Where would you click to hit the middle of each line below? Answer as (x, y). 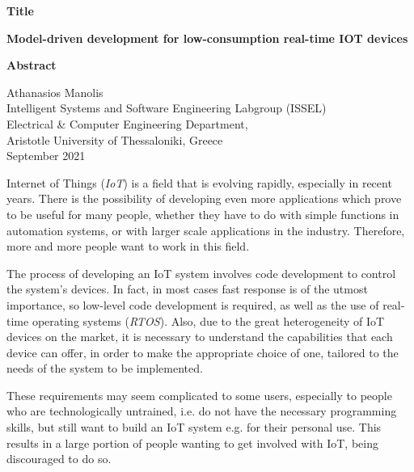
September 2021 (46, 156)
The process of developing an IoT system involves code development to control (201, 273)
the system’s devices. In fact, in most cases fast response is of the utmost (187, 289)
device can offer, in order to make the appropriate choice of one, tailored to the (203, 352)
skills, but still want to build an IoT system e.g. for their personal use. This (194, 427)
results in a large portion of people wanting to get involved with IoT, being (192, 442)
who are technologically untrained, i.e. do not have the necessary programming (202, 411)
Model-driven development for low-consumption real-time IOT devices (207, 38)
